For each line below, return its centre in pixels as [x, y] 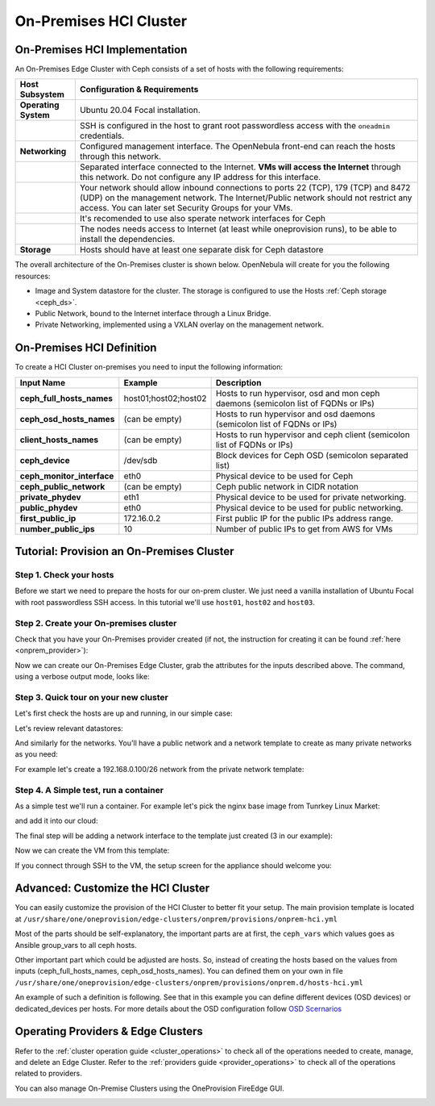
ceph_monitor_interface [67, 476]
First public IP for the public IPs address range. [304, 518]
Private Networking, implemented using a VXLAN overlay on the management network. [179, 325]
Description [238, 382]
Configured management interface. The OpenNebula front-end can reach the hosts [237, 147]
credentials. [102, 136]
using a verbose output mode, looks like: [82, 677]
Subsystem [42, 94]
